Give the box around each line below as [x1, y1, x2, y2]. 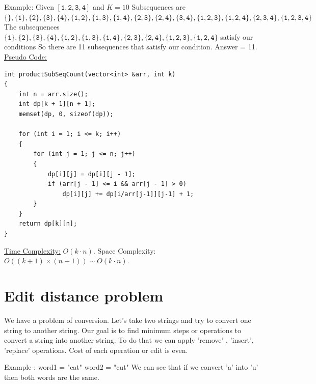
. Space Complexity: [93, 245, 156, 256]
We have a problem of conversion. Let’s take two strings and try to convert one [4, 314, 251, 325]
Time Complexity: [4, 245, 61, 256]
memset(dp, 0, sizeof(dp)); [18, 110, 114, 118]
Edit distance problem [4, 285, 164, 306]
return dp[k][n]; [18, 220, 77, 228]
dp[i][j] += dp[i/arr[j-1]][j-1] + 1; [62, 190, 194, 198]
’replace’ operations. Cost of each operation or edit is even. [4, 344, 188, 355]
